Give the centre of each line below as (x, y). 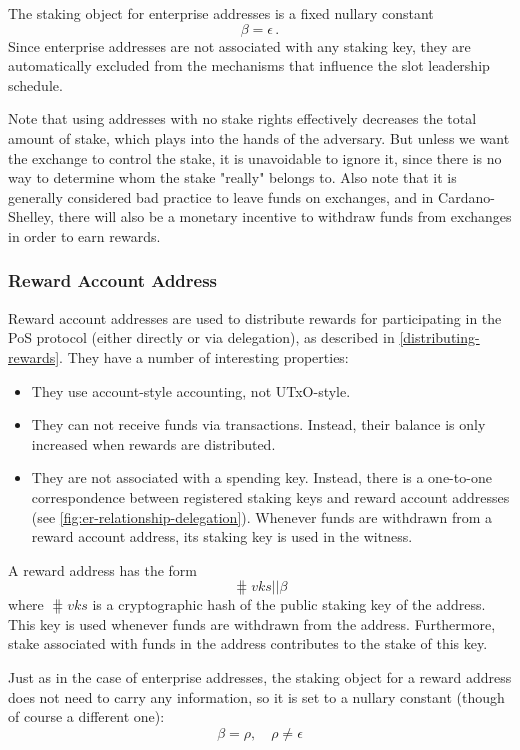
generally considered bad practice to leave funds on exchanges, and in (221, 196)
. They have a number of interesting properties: (204, 356)
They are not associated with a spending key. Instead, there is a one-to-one (261, 477)
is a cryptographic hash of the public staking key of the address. (289, 604)
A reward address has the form (102, 569)
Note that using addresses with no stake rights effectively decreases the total (242, 118)
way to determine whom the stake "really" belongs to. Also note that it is (232, 177)
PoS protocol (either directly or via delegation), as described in (201, 337)
